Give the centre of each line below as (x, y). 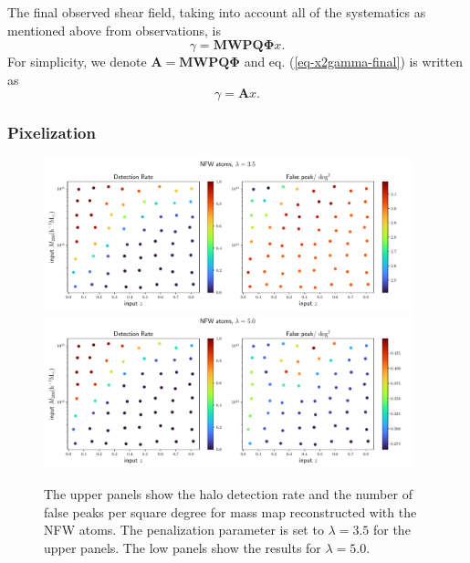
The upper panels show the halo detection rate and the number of (228, 493)
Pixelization (52, 133)
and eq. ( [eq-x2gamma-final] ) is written (353, 62)
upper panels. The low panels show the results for (183, 547)
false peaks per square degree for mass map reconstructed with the (230, 511)
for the (392, 530)
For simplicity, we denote (77, 62)
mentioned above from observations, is (115, 30)
